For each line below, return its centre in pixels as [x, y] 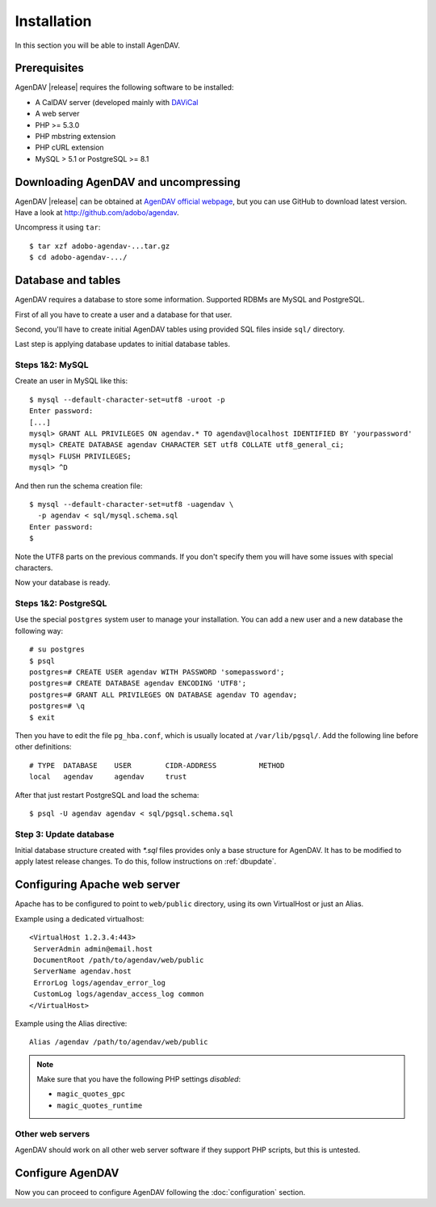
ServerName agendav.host [83, 971]
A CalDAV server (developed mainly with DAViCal [117, 102]
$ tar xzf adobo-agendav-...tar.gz [100, 246]
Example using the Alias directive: [71, 1023]
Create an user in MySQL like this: [71, 381]
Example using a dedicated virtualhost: [80, 918]
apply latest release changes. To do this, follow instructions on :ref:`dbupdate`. [146, 862]
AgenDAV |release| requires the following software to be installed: [124, 87]
